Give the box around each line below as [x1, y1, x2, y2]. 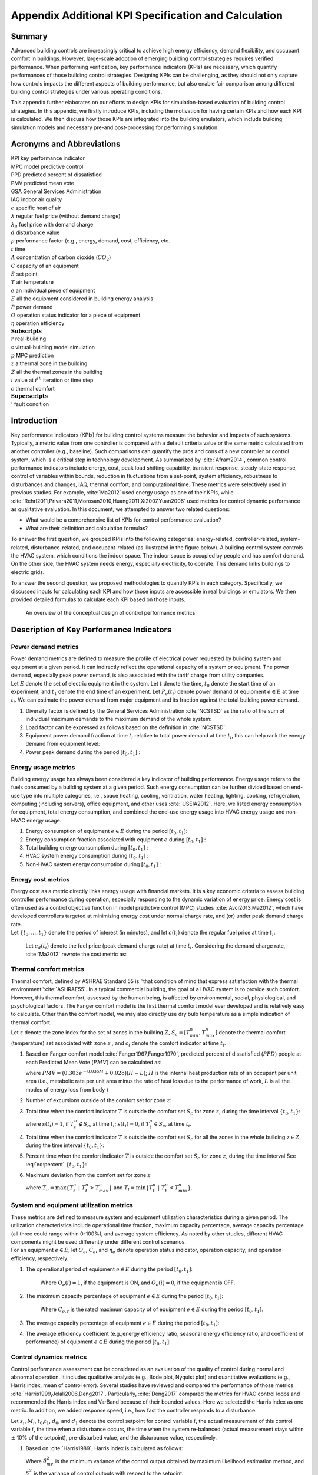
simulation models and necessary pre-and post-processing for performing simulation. [11, 124, 219, 131]
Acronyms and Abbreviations [11, 139, 121, 149]
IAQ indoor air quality [11, 196, 62, 203]
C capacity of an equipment [11, 262, 79, 269]
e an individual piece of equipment [11, 287, 95, 294]
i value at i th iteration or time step [11, 376, 94, 383]
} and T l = [108, 1184, 135, 1193]
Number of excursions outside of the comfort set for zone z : [25, 1097, 172, 1104]
